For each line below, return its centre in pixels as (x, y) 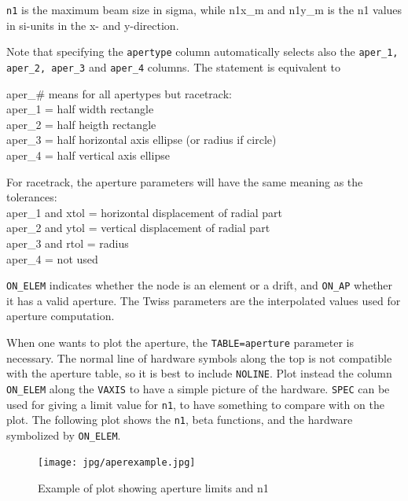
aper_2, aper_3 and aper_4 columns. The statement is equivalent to (173, 66)
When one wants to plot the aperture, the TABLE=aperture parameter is (180, 342)
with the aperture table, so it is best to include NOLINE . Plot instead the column (199, 373)
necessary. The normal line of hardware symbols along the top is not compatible (199, 357)
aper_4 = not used (52, 258)
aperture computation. (61, 316)
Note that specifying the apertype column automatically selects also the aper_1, (202, 52)
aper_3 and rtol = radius (68, 243)
